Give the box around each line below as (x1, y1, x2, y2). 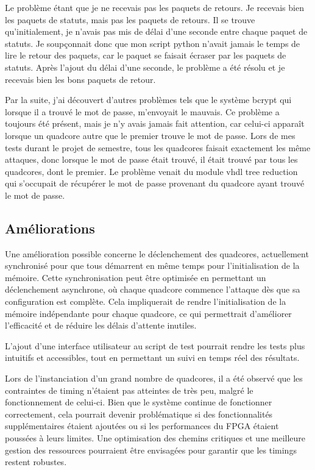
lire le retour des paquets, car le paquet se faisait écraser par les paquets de (5, 49, 286, 62)
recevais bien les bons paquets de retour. (5, 73, 156, 85)
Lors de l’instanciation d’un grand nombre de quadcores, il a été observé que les (5, 372, 303, 385)
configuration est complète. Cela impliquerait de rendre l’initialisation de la (5, 295, 286, 308)
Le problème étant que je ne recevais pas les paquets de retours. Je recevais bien (5, 1, 304, 13)
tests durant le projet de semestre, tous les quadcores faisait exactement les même (5, 141, 311, 154)
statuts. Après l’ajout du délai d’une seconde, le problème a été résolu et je (5, 60, 285, 73)
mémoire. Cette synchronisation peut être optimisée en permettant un (5, 271, 266, 283)
